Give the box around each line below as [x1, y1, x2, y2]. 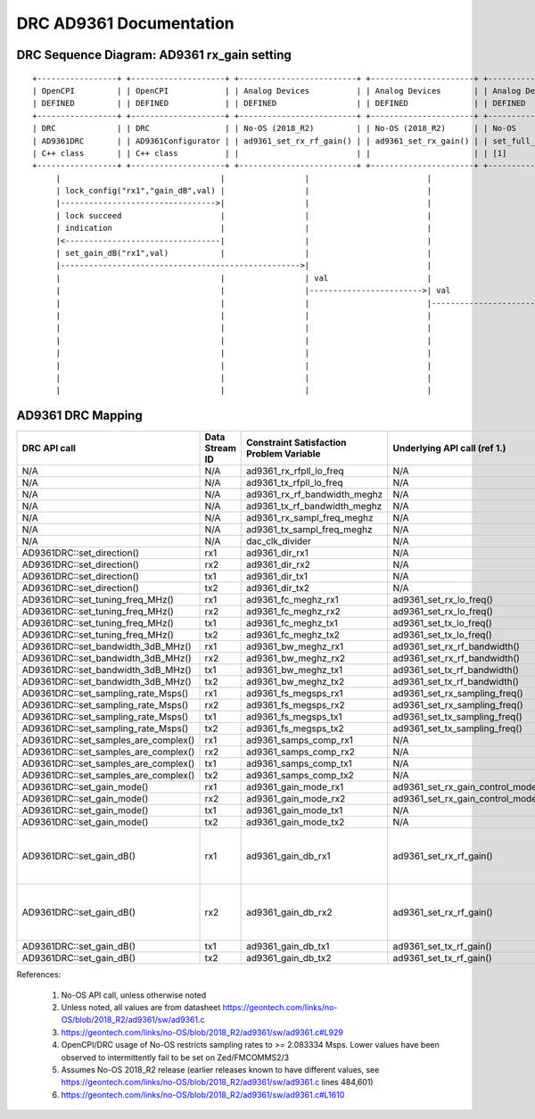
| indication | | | [55, 223, 432, 234]
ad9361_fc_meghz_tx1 [245, 617, 338, 629]
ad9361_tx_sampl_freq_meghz [245, 523, 374, 536]
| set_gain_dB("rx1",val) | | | [55, 248, 432, 259]
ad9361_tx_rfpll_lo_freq [245, 477, 343, 490]
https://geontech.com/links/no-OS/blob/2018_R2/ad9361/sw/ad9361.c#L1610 [61, 1089, 345, 1100]
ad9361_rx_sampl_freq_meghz [245, 512, 374, 524]
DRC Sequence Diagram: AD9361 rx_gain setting [16, 47, 292, 62]
